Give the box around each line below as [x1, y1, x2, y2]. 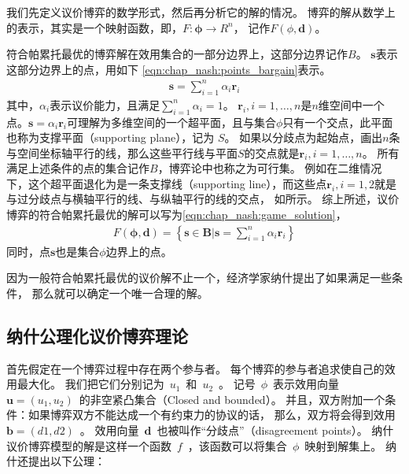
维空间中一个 [318, 96, 385, 113]
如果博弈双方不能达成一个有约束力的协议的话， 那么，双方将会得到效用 [28, 406, 396, 423]
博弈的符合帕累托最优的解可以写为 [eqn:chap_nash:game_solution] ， [6, 206, 347, 223]
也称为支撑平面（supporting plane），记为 [6, 129, 215, 146]
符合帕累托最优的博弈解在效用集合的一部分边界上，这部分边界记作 [6, 46, 348, 62]
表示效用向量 [273, 376, 340, 392]
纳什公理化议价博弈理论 [6, 323, 188, 347]
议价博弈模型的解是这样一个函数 [6, 437, 171, 454]
